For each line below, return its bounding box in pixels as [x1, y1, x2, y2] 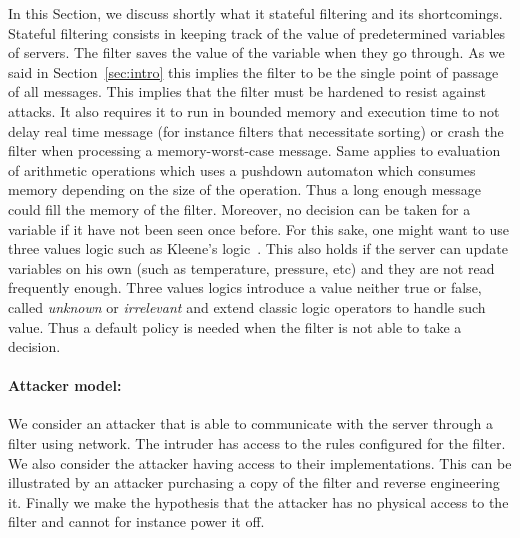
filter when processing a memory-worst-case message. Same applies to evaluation [8, 140, 501, 161]
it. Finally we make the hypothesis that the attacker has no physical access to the [8, 491, 509, 512]
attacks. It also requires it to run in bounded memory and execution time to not [8, 100, 500, 121]
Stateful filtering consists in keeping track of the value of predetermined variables [8, 22, 506, 43]
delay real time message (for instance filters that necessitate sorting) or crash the [8, 120, 504, 141]
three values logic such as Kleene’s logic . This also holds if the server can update [8, 238, 509, 259]
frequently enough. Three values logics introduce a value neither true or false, [8, 277, 482, 298]
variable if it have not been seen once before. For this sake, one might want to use [8, 218, 510, 239]
